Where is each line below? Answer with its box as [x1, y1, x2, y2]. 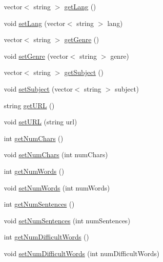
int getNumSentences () [4, 199, 75, 209]
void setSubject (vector [4, 83, 73, 94]
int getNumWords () [4, 166, 64, 176]
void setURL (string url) [4, 117, 77, 127]
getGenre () [64, 34, 99, 45]
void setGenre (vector [4, 50, 68, 61]
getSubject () [64, 67, 103, 77]
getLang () [64, 1, 96, 11]
